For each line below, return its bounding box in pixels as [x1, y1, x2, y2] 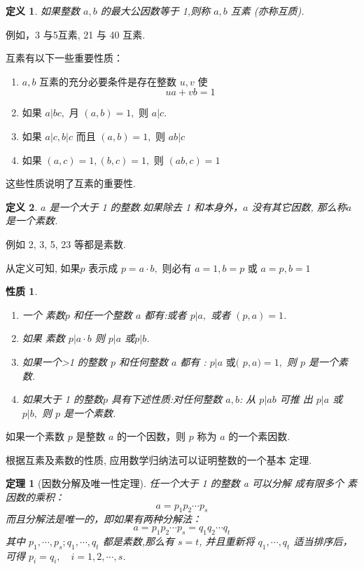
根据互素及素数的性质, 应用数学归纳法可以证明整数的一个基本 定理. [6, 452, 312, 467]
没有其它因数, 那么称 [251, 199, 346, 214]
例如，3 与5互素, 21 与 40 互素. [6, 27, 146, 41]
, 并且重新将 [199, 533, 255, 548]
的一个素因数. [228, 429, 290, 444]
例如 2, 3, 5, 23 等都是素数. [6, 236, 126, 251]
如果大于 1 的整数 [22, 392, 103, 406]
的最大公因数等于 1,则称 [100, 4, 211, 18]
